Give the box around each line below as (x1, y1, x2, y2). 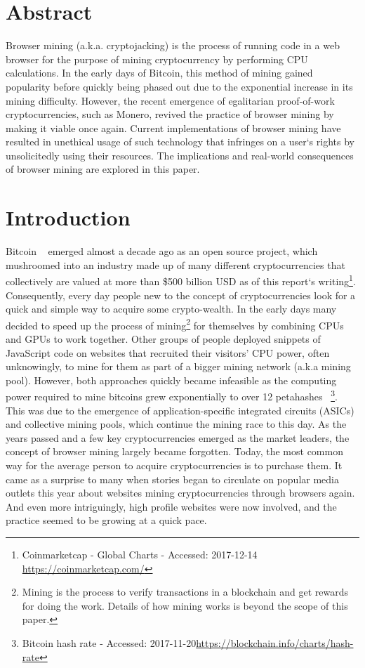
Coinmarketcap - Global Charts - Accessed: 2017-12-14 (22, 547, 258, 562)
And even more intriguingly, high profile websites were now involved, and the (6, 499, 337, 513)
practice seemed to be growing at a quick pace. (6, 513, 207, 528)
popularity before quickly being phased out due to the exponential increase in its (6, 79, 353, 93)
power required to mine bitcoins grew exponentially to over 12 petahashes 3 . (6, 387, 338, 404)
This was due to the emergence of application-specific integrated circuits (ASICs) (6, 402, 354, 417)
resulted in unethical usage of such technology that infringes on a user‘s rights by (6, 134, 354, 149)
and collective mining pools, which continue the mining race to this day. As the (6, 417, 347, 431)
